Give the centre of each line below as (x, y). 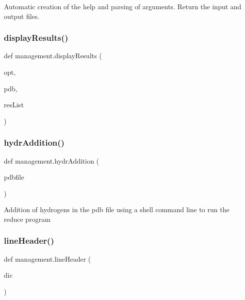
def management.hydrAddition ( (52, 160)
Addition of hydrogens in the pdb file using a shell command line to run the (117, 209)
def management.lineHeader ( (48, 258)
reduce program (27, 219)
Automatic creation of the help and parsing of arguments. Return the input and (123, 6)
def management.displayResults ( (53, 56)
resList (14, 105)
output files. (22, 16)
